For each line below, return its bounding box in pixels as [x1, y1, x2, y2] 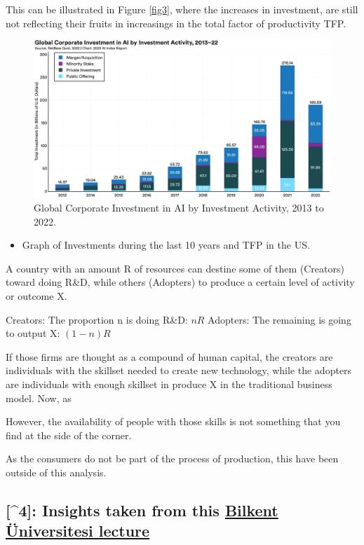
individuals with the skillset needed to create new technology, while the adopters [6, 363, 352, 378]
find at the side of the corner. [6, 427, 132, 442]
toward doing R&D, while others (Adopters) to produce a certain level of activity [6, 275, 355, 289]
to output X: [6, 326, 60, 340]
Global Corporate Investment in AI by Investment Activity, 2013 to [34, 200, 324, 215]
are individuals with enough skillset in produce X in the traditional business [6, 376, 332, 391]
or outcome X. [6, 289, 67, 303]
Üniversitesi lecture [6, 520, 150, 541]
